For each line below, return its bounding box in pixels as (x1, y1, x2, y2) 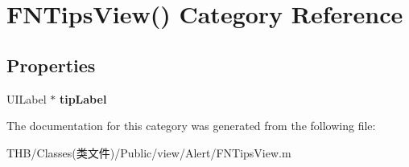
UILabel (6, 90, 47, 107)
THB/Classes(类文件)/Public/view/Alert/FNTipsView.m (6, 144, 291, 161)
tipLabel (59, 90, 107, 107)
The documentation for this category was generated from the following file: (6, 117, 376, 134)
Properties (6, 52, 96, 77)
